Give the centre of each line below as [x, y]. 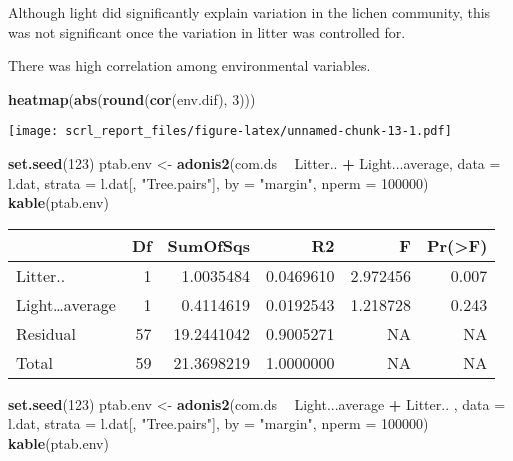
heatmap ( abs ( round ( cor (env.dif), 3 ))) [132, 98]
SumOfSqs [209, 245]
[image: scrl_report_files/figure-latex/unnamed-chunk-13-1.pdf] [230, 131]
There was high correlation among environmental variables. [189, 65]
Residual [46, 333]
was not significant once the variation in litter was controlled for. [207, 31]
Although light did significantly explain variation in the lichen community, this [249, 12]
